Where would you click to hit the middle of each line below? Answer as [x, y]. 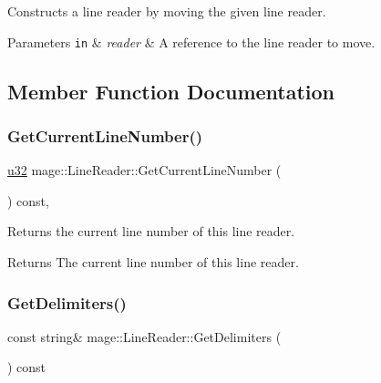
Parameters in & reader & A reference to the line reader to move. [191, 41]
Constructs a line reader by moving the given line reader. [167, 11]
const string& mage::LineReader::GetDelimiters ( [144, 336]
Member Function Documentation [171, 91]
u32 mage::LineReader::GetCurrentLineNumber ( [144, 170]
